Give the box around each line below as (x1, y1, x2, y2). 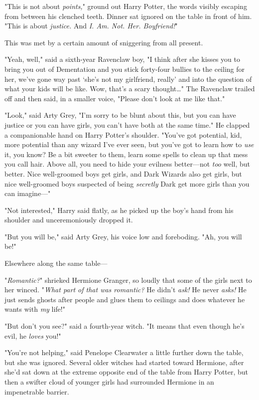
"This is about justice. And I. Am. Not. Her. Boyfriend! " (4, 20, 178, 31)
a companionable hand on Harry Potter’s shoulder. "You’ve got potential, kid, (4, 129, 242, 140)
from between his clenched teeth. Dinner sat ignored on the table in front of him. (4, 10, 252, 21)
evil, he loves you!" (4, 330, 61, 341)
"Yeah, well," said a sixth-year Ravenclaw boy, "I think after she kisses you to (4, 54, 240, 64)
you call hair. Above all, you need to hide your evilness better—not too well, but (4, 159, 250, 169)
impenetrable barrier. (4, 386, 69, 397)
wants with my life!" (4, 304, 65, 314)
